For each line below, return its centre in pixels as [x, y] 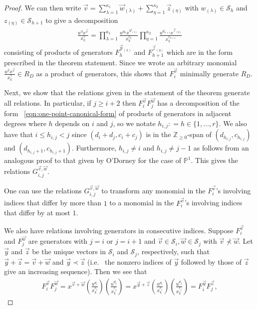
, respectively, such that [173, 251]
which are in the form [200, 52]
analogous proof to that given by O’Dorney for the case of [93, 160]
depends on [72, 123]
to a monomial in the [142, 203]
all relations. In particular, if [48, 103]
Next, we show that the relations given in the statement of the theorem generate [127, 92]
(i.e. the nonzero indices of [129, 261]
